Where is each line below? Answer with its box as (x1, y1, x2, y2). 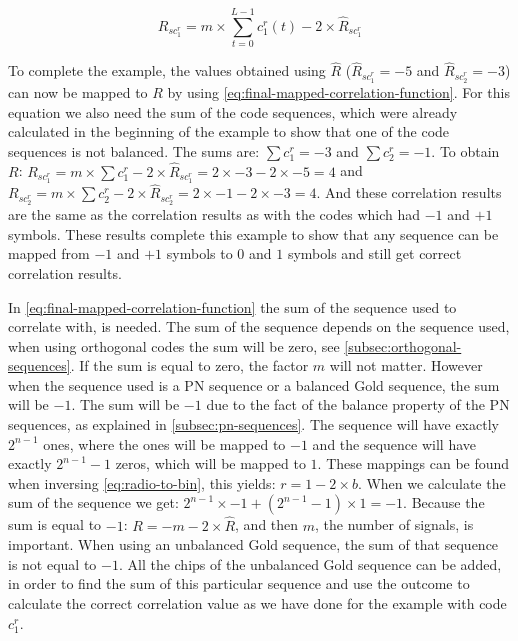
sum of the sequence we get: (8, 492, 179, 513)
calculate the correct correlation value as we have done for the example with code (8, 593, 507, 614)
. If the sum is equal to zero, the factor (70, 355, 309, 376)
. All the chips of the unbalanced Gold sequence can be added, (118, 553, 502, 574)
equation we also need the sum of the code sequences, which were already (8, 101, 458, 122)
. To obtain (431, 140, 500, 161)
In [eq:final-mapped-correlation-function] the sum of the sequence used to (8, 296, 457, 317)
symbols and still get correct (287, 243, 462, 264)
